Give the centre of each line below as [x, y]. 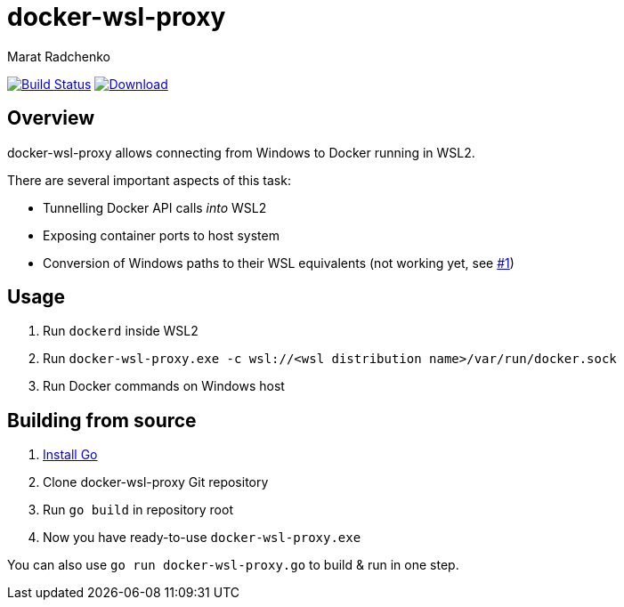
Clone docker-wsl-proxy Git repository [156, 482]
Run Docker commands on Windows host [164, 386]
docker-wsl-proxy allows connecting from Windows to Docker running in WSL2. [241, 152]
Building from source [102, 420]
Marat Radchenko [59, 56]
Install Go [70, 455]
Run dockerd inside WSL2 [121, 331]
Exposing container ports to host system [161, 235]
